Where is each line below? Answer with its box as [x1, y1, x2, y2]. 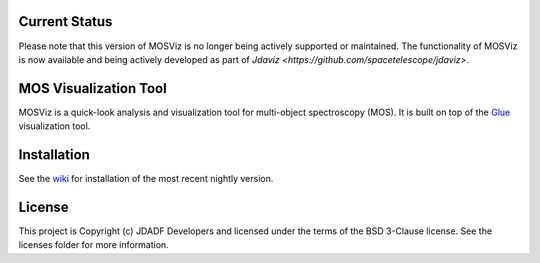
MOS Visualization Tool [18, 80, 167, 97]
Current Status [18, 13, 113, 30]
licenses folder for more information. [18, 239, 169, 251]
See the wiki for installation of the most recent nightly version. [18, 173, 274, 185]
